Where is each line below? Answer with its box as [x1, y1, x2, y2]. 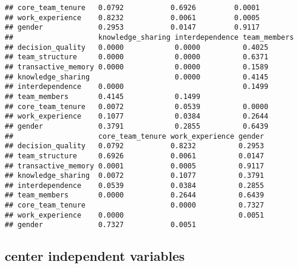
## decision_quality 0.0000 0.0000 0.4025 [5, 43, 268, 52]
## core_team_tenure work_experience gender [5, 132, 264, 141]
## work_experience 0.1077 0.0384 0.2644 [5, 112, 268, 121]
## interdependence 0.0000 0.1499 [5, 82, 268, 91]
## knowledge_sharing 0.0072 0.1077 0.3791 [5, 171, 264, 180]
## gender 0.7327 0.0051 [5, 221, 196, 229]
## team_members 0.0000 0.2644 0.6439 [5, 191, 264, 200]
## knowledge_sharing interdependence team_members [5, 33, 294, 42]
